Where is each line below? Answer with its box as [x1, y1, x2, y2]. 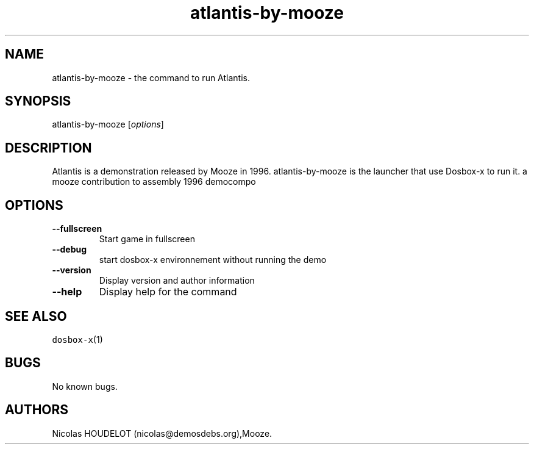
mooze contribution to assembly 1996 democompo [52, 176, 256, 187]
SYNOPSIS [5, 93, 71, 109]
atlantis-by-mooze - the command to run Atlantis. [52, 72, 250, 83]
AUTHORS [5, 402, 69, 418]
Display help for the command [99, 286, 237, 298]
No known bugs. [52, 381, 118, 392]
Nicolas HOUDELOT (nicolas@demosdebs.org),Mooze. [52, 428, 272, 439]
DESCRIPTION [5, 140, 92, 156]
